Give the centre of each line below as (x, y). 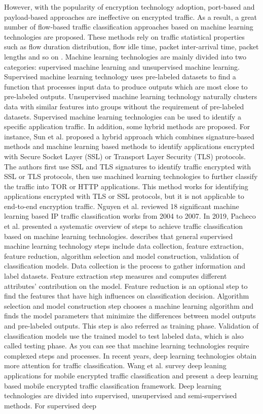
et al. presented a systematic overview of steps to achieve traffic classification (124, 226)
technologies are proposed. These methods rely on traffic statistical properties (124, 36)
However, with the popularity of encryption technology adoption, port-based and (129, 7)
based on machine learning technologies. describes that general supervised (119, 236)
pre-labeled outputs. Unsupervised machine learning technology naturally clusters (131, 96)
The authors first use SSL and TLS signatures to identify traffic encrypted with (128, 166)
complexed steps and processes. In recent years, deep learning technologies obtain (130, 355)
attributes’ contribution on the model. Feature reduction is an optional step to (126, 286)
